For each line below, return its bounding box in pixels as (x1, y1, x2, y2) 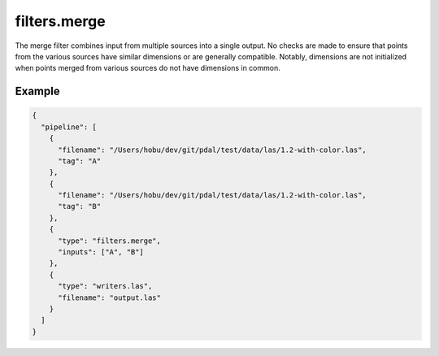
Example (15, 85, 60, 98)
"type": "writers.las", (58, 281, 153, 291)
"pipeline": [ (41, 122, 98, 132)
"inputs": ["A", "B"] (58, 248, 144, 257)
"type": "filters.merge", (58, 236, 162, 245)
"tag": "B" (58, 202, 102, 211)
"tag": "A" (58, 156, 102, 166)
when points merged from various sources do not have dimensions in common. (15, 63, 280, 73)
